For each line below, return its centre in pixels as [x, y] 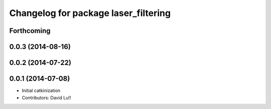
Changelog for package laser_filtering [90, 13]
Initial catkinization [41, 90]
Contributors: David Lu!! [46, 97]
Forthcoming [30, 31]
